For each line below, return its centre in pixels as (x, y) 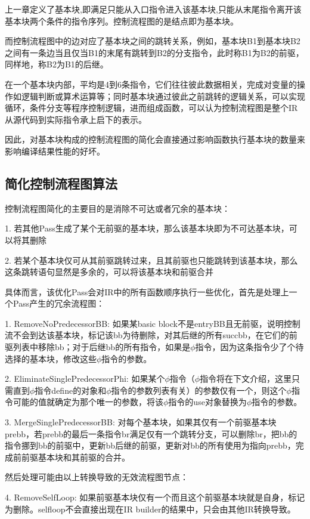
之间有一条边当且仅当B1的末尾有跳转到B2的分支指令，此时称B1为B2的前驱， (154, 52)
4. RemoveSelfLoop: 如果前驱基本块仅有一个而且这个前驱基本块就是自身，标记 (155, 497)
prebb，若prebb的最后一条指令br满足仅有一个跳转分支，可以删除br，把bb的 (151, 433)
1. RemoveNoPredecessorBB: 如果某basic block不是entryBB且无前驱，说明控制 (153, 323)
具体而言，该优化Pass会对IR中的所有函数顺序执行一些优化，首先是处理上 (147, 291)
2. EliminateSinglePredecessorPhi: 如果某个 (85, 379)
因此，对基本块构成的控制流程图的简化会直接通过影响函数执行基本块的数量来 (155, 139)
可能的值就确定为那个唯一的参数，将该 (88, 402)
